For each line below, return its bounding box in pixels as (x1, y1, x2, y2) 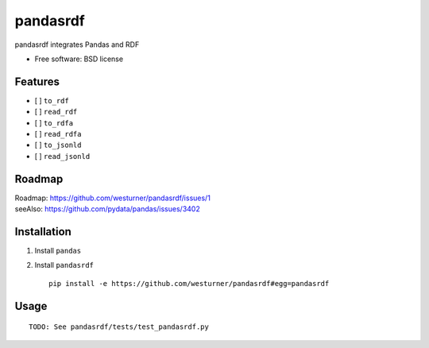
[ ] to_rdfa (34, 118, 74, 127)
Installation (14, 225, 71, 238)
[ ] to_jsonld (34, 140, 82, 150)
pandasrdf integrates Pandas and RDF (14, 40, 140, 49)
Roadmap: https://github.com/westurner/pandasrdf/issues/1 (14, 193, 211, 203)
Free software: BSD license (34, 54, 123, 64)
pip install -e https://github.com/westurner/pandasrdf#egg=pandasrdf (48, 279, 330, 288)
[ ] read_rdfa (34, 130, 82, 139)
